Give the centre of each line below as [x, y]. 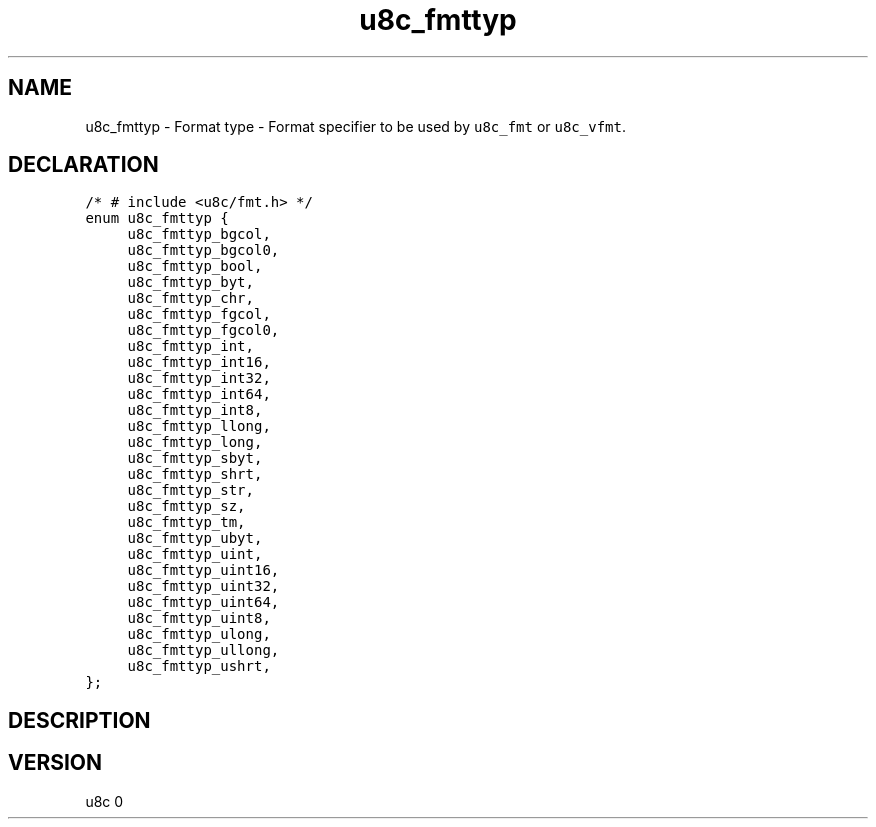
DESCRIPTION [79, 720]
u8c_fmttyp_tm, [186, 522]
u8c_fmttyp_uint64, [203, 602]
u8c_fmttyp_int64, [199, 394]
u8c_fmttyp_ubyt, [195, 538]
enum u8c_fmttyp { [157, 218]
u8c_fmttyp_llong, [199, 426]
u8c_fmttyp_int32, [199, 378]
